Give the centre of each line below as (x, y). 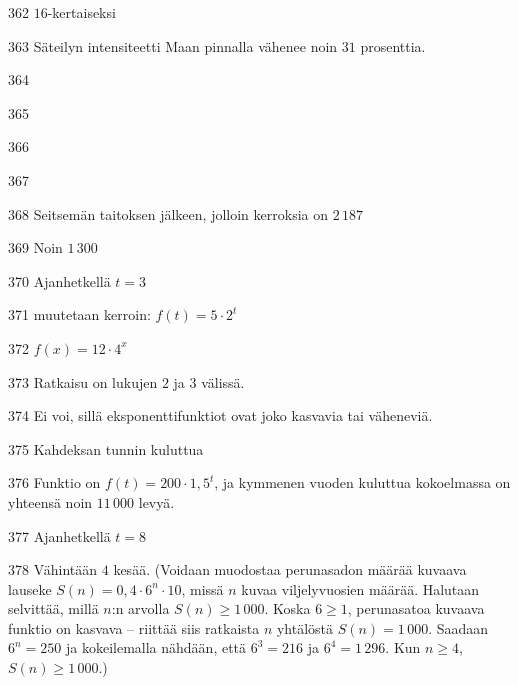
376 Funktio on (54, 482)
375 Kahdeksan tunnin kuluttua (106, 448)
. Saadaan (458, 627)
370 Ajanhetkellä (59, 280)
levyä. (156, 501)
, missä (202, 588)
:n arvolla (140, 608)
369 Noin (35, 247)
